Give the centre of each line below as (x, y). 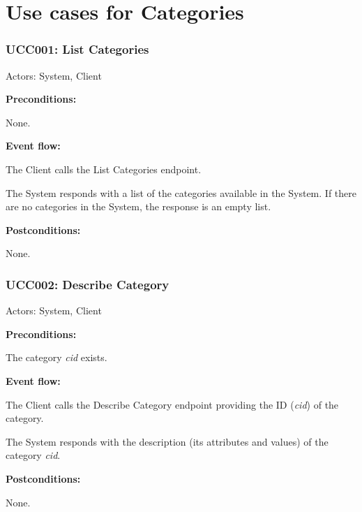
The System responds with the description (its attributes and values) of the (167, 441)
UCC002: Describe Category (88, 284)
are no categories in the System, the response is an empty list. (138, 206)
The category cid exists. (56, 357)
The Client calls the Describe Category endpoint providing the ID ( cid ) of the (172, 404)
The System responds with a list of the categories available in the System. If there (181, 192)
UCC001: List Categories (77, 49)
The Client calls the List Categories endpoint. (104, 169)
